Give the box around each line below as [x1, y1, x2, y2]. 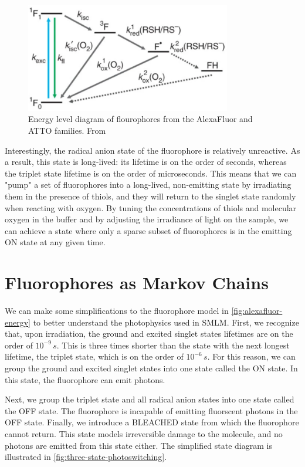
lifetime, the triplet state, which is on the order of [5, 350, 184, 363]
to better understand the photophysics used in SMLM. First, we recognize [33, 316, 299, 328]
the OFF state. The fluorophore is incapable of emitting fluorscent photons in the [5, 404, 298, 417]
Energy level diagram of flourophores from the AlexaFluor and [28, 113, 253, 125]
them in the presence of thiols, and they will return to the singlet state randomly [5, 190, 296, 202]
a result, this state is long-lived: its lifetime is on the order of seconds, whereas [5, 155, 287, 168]
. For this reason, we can [207, 350, 296, 363]
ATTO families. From [28, 124, 106, 137]
